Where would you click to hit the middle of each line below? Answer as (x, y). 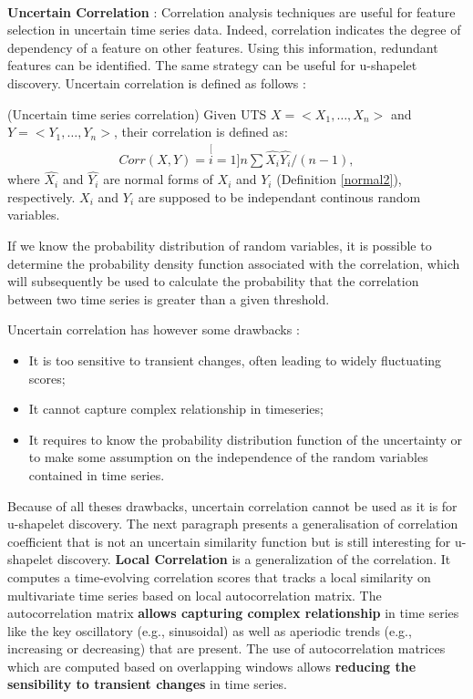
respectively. (41, 196)
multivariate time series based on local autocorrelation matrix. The (195, 595)
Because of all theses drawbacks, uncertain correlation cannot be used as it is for (232, 505)
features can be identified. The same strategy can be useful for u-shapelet (212, 65)
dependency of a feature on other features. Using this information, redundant (223, 47)
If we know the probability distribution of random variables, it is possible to (220, 245)
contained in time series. (97, 474)
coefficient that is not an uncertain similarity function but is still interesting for (229, 541)
